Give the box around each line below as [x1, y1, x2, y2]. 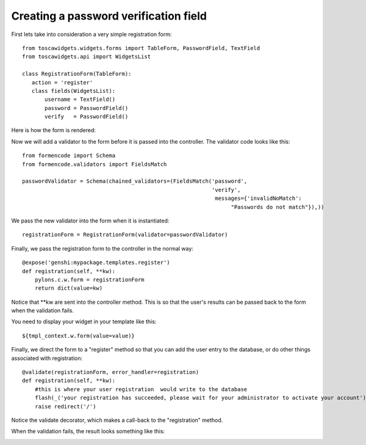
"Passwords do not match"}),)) [231, 204, 325, 210]
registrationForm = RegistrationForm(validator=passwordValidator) [22, 231, 228, 238]
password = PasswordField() [45, 105, 129, 111]
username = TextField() [45, 96, 116, 103]
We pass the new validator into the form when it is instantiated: [11, 217, 170, 224]
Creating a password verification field [11, 9, 207, 23]
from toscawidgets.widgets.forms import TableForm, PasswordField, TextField [22, 45, 260, 51]
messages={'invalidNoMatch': [214, 195, 302, 202]
